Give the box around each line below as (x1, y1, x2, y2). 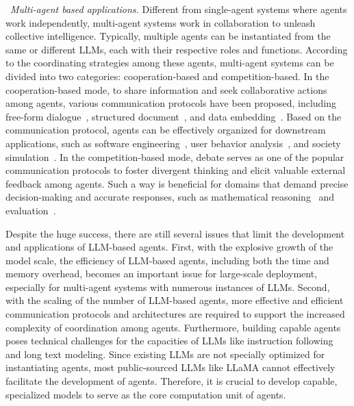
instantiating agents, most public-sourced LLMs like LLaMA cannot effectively (5, 360, 336, 375)
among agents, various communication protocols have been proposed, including (5, 96, 337, 110)
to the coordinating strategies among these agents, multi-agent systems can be (5, 55, 334, 70)
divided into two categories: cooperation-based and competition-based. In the (5, 68, 329, 83)
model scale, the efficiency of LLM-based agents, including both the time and (5, 253, 329, 267)
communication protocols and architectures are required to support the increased (5, 307, 345, 321)
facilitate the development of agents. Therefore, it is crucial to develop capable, (5, 374, 338, 388)
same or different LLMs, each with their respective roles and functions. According (5, 42, 348, 56)
